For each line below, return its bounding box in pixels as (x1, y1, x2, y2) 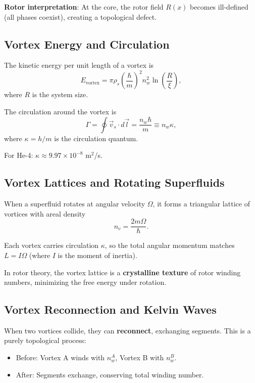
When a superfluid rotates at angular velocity (4, 198, 145, 209)
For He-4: (4, 150, 33, 160)
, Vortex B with (115, 352, 164, 363)
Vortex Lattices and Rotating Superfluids (4, 175, 225, 190)
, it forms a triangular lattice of (152, 198, 250, 209)
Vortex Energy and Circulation (4, 36, 170, 52)
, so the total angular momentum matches (105, 240, 235, 250)
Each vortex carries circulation (4, 240, 99, 250)
